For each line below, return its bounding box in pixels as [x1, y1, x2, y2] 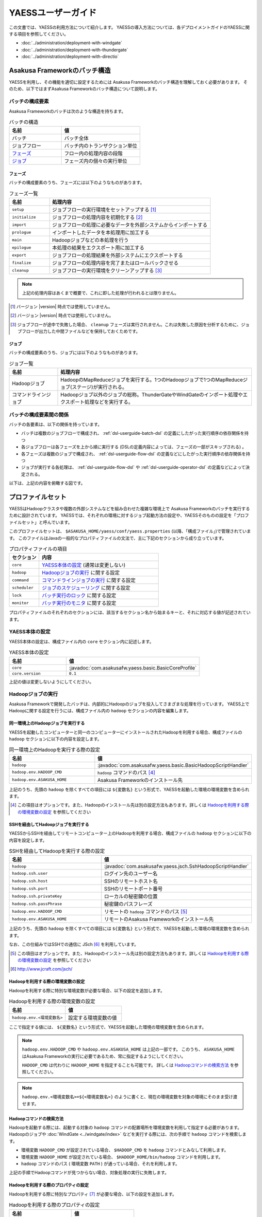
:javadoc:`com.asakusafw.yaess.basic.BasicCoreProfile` [68, 664, 197, 671]
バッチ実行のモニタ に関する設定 [42, 600, 116, 607]
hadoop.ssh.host [12, 878, 48, 884]
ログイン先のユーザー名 [104, 870, 158, 877]
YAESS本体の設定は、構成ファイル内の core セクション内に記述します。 [9, 638, 154, 645]
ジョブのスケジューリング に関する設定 [42, 585, 131, 591]
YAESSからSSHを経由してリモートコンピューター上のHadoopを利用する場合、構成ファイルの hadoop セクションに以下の [9, 830, 252, 836]
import [12, 222, 27, 227]
